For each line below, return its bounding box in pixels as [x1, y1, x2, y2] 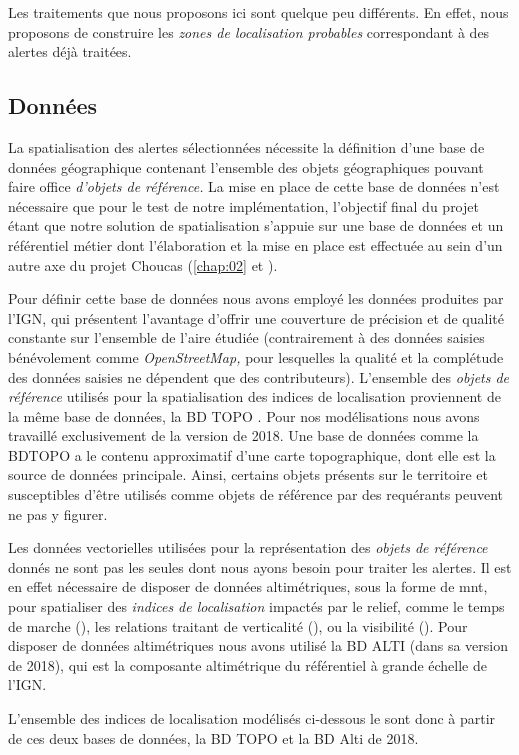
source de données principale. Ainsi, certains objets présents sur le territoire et [8, 464, 489, 485]
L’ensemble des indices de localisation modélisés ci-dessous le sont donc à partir [8, 708, 496, 729]
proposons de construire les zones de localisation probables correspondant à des [8, 21, 490, 42]
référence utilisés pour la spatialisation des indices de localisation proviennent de [8, 386, 501, 407]
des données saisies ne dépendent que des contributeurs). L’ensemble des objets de [8, 366, 510, 387]
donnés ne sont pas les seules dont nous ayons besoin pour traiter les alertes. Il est [8, 556, 512, 577]
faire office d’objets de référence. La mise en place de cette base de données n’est [8, 176, 500, 197]
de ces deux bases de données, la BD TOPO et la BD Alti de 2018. [8, 727, 419, 748]
